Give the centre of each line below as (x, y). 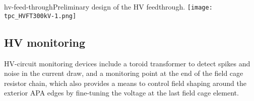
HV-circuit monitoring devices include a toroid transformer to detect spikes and (127, 63)
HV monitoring (45, 42)
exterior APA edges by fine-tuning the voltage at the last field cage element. (121, 93)
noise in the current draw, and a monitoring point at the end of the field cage (124, 73)
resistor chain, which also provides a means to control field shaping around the (125, 83)
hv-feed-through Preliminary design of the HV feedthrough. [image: (108, 7)
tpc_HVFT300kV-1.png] (40, 16)
